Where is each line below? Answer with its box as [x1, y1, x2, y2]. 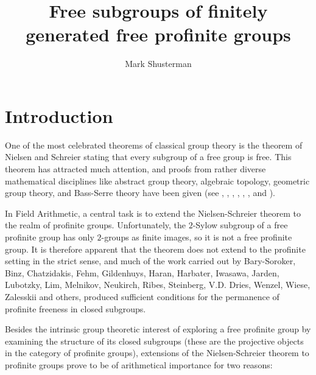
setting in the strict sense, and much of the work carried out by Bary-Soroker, [5, 254, 296, 267]
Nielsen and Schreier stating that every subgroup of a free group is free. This [5, 150, 292, 163]
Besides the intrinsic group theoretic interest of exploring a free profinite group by [5, 323, 311, 335]
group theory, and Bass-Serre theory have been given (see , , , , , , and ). [5, 186, 275, 199]
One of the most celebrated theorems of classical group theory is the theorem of [5, 138, 303, 151]
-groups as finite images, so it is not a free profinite [101, 231, 292, 243]
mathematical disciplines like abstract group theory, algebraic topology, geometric [5, 174, 310, 187]
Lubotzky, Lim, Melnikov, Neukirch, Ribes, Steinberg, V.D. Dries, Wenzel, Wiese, [5, 278, 311, 291]
